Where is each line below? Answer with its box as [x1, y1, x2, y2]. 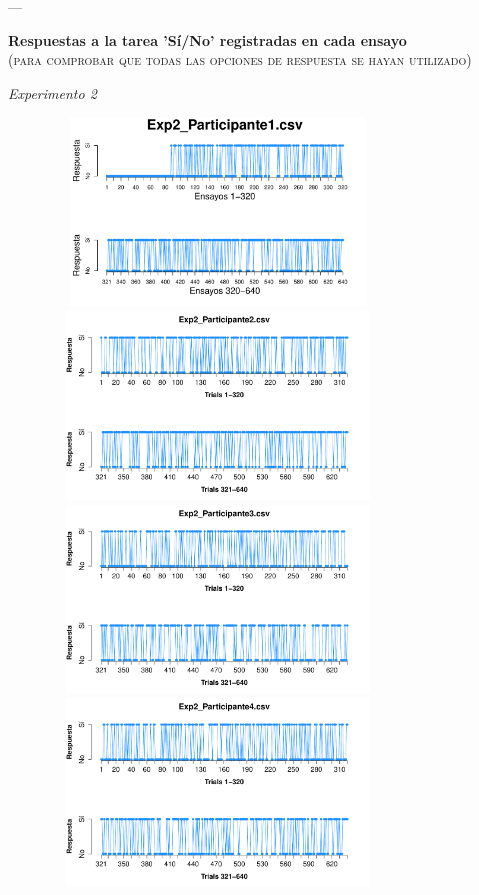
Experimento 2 [8, 82, 97, 103]
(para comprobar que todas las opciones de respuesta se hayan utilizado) [8, 49, 472, 70]
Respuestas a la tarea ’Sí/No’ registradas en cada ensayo [8, 29, 407, 50]
